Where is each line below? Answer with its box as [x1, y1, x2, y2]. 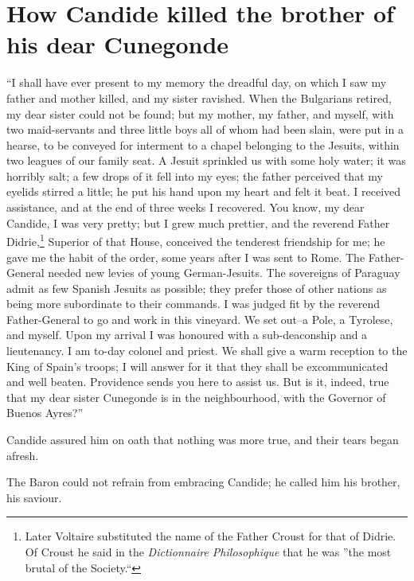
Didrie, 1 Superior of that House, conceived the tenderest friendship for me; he [6, 231, 385, 249]
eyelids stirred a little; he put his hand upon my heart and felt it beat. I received [6, 183, 401, 200]
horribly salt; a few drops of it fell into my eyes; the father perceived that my [6, 167, 383, 184]
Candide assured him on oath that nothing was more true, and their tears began [6, 431, 399, 448]
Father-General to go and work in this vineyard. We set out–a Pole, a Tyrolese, [6, 310, 393, 327]
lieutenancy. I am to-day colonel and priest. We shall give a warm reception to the [6, 342, 408, 359]
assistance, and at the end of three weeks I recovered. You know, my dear [6, 199, 365, 216]
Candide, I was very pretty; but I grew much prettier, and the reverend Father [6, 214, 390, 231]
